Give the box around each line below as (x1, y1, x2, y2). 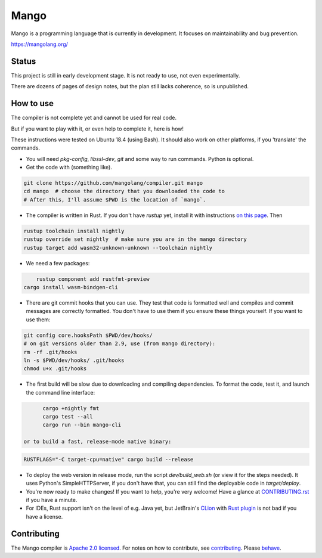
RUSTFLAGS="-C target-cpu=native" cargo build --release (23, 456, 194, 463)
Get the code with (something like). (26, 164, 113, 171)
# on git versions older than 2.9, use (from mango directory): (23, 340, 216, 347)
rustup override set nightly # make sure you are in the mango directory (23, 236, 247, 243)
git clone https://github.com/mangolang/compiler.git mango (23, 179, 203, 187)
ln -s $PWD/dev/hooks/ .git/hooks (23, 356, 125, 364)
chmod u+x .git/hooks (23, 365, 87, 372)
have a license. (26, 513, 63, 520)
